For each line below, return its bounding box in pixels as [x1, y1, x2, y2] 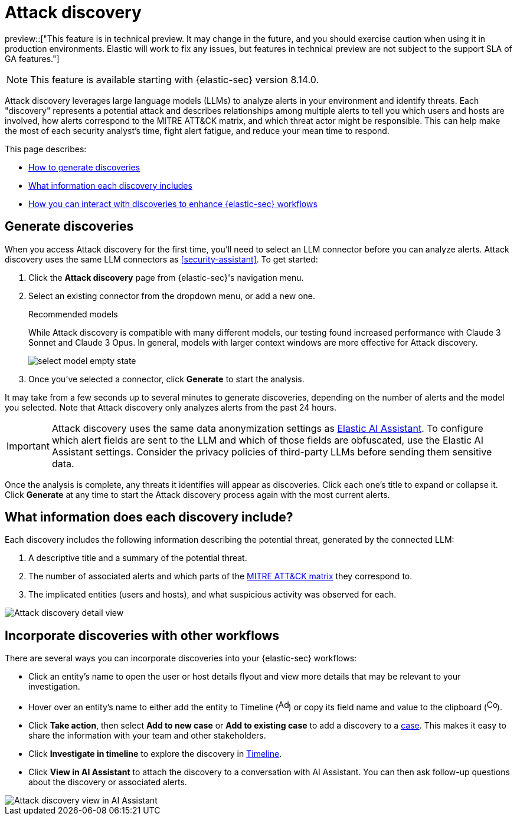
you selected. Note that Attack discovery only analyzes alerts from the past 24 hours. [5, 402, 336, 412]
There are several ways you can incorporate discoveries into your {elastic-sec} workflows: [5, 653, 357, 664]
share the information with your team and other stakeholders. [28, 730, 266, 741]
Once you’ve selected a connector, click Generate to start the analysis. [28, 373, 305, 384]
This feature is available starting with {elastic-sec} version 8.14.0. [30, 73, 319, 86]
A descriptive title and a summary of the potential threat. [28, 553, 247, 563]
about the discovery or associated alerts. [28, 777, 187, 788]
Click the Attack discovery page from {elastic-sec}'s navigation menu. [28, 272, 304, 283]
